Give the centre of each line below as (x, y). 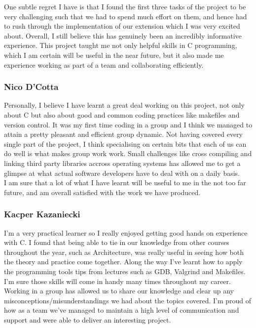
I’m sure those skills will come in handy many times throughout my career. (117, 281)
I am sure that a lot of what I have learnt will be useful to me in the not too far (125, 183)
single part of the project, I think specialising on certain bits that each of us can (125, 143)
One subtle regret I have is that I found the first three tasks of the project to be (125, 6)
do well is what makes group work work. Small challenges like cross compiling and (128, 153)
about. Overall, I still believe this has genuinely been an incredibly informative (123, 35)
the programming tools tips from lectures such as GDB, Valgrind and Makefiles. (125, 271)
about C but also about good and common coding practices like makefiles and (122, 114)
